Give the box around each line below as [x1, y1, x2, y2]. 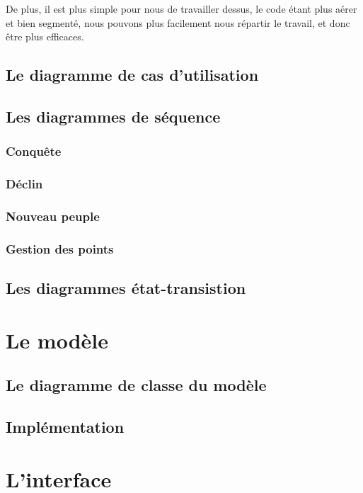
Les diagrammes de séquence [6, 105, 221, 127]
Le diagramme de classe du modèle [6, 374, 267, 396]
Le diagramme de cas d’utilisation [6, 64, 259, 86]
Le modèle [6, 325, 109, 354]
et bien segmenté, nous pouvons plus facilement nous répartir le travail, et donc [6, 15, 350, 30]
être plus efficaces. [6, 29, 84, 44]
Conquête [6, 142, 62, 160]
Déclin [6, 175, 43, 193]
